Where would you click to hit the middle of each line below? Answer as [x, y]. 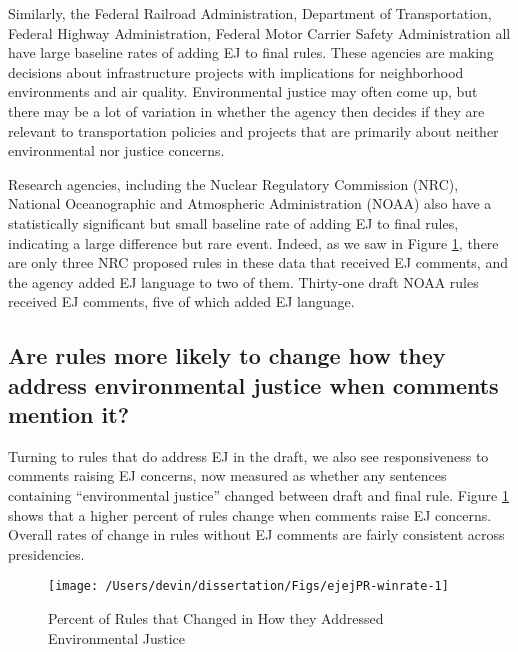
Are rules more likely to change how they [227, 355]
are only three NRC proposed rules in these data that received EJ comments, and [258, 262]
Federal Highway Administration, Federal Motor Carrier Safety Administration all [259, 32]
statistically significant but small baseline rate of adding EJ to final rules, [233, 222]
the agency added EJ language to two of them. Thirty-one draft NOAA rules [243, 281]
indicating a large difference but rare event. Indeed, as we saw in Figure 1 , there [253, 242]
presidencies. [46, 553]
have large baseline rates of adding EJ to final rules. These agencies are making [251, 52]
